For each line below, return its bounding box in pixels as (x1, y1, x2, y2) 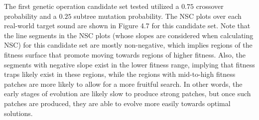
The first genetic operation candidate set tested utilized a (4, 1, 179, 11)
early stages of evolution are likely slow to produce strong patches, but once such (4, 88, 251, 99)
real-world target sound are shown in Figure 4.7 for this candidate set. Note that (4, 20, 251, 31)
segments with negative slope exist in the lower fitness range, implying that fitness (4, 59, 255, 69)
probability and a (4, 10, 57, 21)
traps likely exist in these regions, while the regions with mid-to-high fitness (4, 69, 236, 79)
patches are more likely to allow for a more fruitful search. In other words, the (4, 78, 243, 89)
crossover (196, 1, 224, 11)
